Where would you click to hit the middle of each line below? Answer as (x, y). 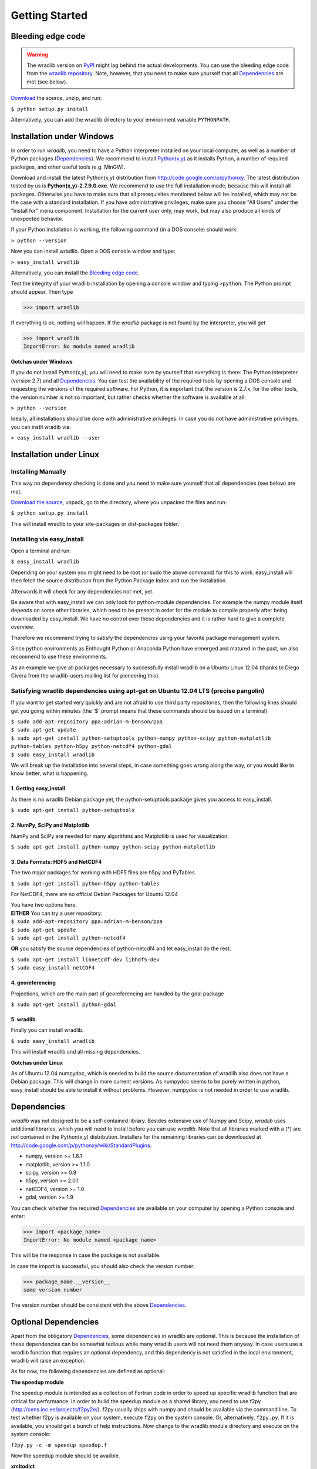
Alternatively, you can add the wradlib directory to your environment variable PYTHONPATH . (121, 119)
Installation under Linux (55, 455)
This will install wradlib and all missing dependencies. (75, 1052)
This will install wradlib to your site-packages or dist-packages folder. (95, 524)
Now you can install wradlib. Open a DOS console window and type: (93, 251)
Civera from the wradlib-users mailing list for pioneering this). (85, 676)
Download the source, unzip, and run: (56, 98)
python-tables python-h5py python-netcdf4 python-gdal (92, 747)
